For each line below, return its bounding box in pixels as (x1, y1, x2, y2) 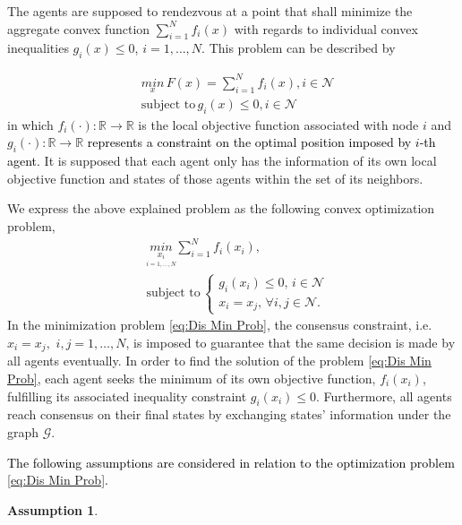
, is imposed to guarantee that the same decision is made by (125, 332, 456, 351)
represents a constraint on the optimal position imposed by (87, 133, 412, 151)
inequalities (7, 39, 69, 57)
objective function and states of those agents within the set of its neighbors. (7, 168, 423, 187)
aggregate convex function (7, 19, 150, 38)
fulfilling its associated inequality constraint (7, 386, 247, 405)
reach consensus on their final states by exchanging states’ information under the (7, 405, 451, 424)
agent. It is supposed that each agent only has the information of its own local (7, 151, 437, 170)
